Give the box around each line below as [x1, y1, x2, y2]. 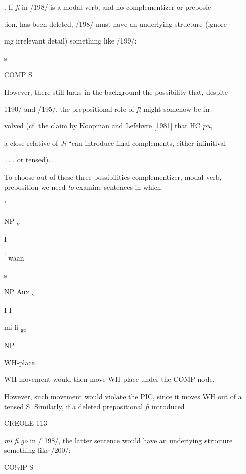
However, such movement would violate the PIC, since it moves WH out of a [4, 391, 242, 401]
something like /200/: [4, 445, 71, 455]
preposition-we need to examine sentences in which [4, 181, 161, 192]
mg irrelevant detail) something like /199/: [4, 35, 137, 46]
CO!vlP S [4, 461, 34, 472]
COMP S [4, 69, 32, 80]
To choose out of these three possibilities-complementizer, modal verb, [4, 171, 222, 182]
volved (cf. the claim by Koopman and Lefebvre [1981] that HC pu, [4, 120, 213, 131]
